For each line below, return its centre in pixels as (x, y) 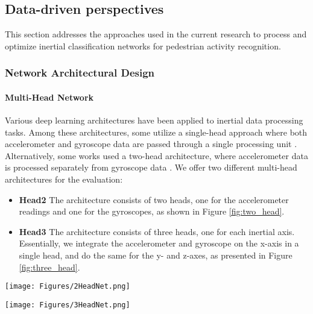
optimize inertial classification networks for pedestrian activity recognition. (143, 46)
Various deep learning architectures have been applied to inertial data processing (154, 120)
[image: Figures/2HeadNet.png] (68, 287)
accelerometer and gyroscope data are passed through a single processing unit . (151, 144)
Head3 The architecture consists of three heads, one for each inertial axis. (157, 231)
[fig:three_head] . (49, 267)
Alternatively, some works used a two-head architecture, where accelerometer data (156, 155)
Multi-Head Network (49, 97)
